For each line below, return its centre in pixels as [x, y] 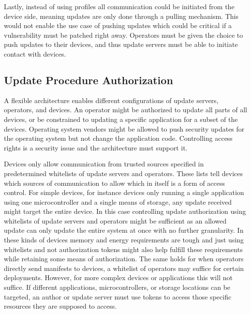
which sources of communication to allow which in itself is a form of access [115, 183]
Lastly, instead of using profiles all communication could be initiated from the [119, 6]
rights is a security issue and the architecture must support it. [96, 147]
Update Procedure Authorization [89, 80]
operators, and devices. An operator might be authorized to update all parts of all [125, 110]
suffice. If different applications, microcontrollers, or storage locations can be [117, 287]
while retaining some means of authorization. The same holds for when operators [124, 259]
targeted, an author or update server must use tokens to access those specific [118, 296]
